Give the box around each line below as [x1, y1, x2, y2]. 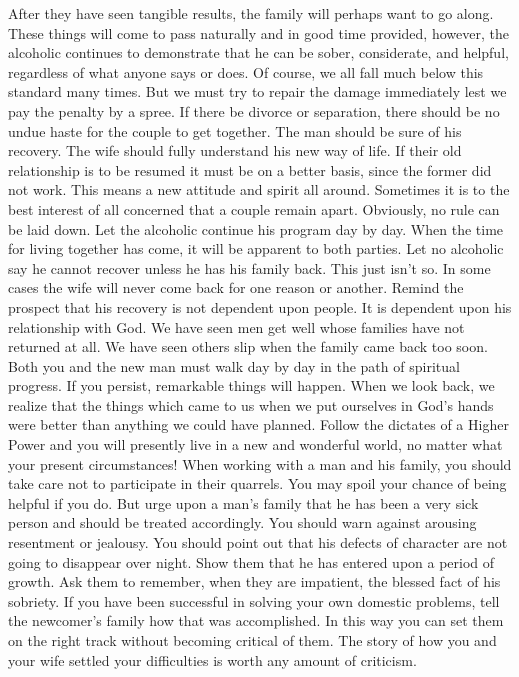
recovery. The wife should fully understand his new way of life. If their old [8, 140, 462, 161]
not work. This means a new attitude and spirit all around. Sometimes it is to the [8, 179, 510, 200]
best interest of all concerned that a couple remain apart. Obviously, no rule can [8, 198, 500, 219]
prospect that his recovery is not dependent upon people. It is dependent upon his [8, 296, 512, 317]
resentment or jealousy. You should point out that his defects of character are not [8, 532, 508, 553]
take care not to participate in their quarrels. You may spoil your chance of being [8, 473, 507, 494]
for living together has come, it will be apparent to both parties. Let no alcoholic [8, 238, 504, 259]
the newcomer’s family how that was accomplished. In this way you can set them [8, 610, 504, 631]
